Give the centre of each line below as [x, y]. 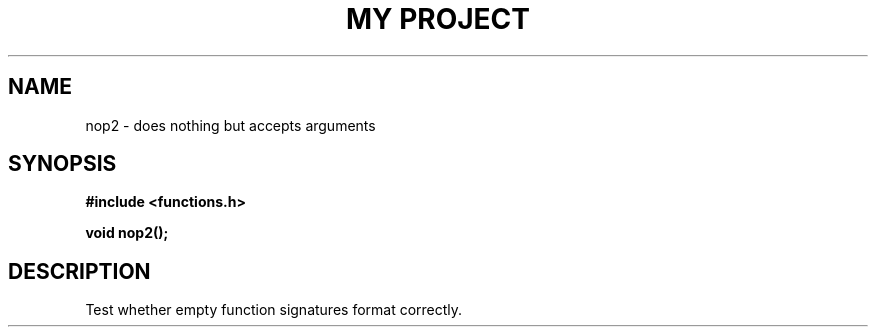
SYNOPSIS [62, 164]
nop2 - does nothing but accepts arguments [230, 125]
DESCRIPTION [79, 271]
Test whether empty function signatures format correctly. [274, 310]
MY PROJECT [438, 19]
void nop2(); [127, 233]
